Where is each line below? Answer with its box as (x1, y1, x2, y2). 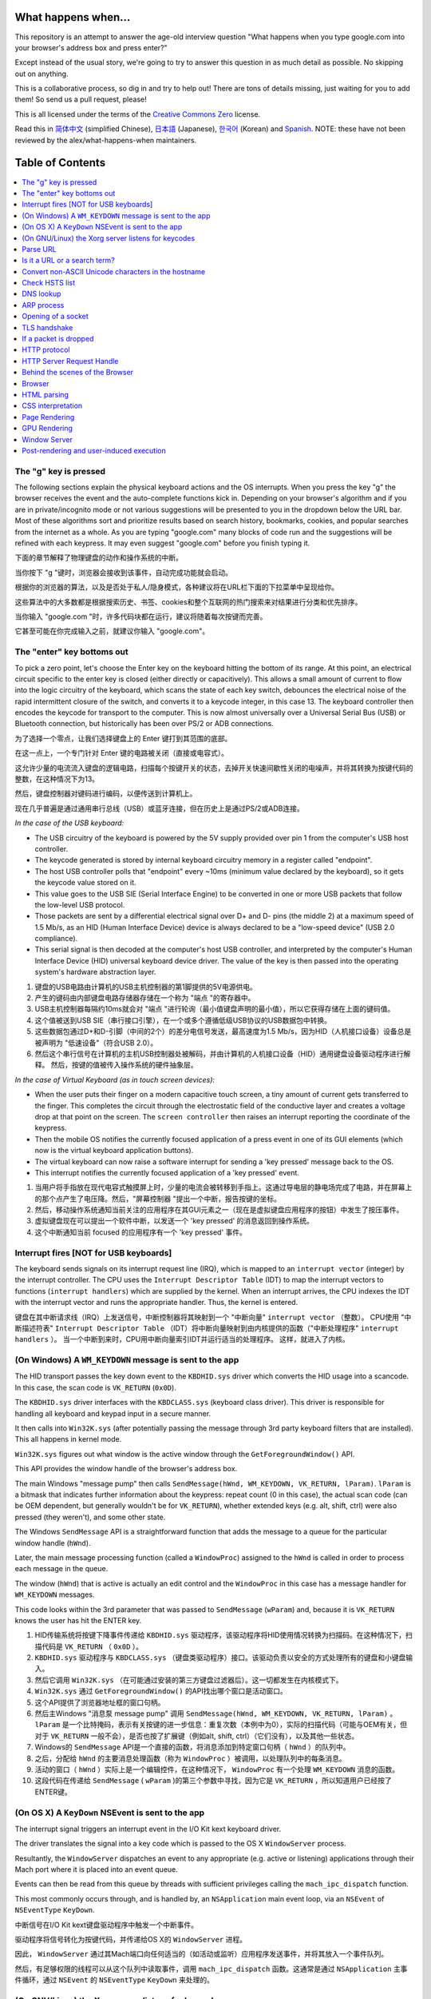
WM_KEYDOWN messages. (14, 1590, 95, 1599)
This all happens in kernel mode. (14, 1434, 122, 1444)
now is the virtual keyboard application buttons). (34, 1146, 194, 1155)
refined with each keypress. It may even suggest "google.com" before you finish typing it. (14, 538, 310, 548)
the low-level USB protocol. (34, 900, 125, 909)
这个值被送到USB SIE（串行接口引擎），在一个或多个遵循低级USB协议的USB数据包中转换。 (34, 1015, 331, 1025)
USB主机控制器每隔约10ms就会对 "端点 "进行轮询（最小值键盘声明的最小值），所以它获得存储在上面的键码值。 (34, 1004, 395, 1014)
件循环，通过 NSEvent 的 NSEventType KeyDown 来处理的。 (14, 1975, 215, 1985)
